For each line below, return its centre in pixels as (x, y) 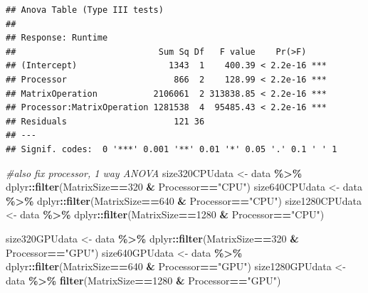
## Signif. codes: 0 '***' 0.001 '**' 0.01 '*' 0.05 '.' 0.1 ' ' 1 (172, 149)
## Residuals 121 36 (105, 121)
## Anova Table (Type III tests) (85, 10)
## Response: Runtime (57, 38)
